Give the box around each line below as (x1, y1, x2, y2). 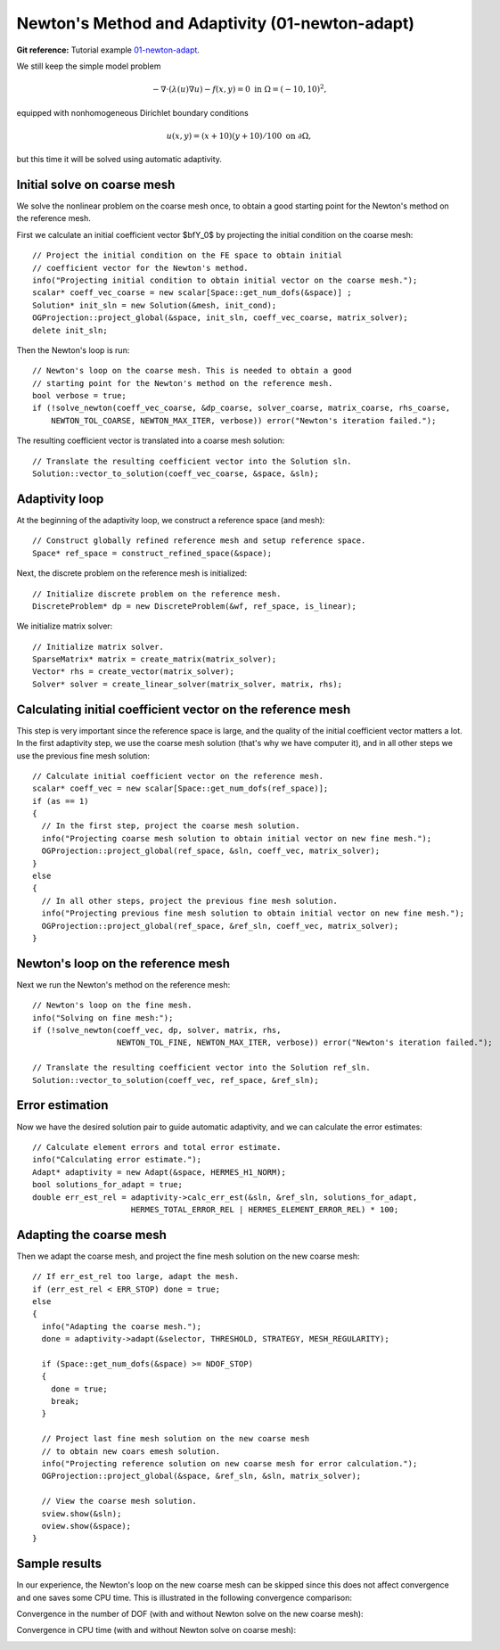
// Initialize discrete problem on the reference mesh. (32, 588, 282, 599)
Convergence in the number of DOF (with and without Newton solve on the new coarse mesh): (16, 1609, 365, 1620)
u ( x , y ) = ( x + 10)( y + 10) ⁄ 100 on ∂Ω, (166, 130, 312, 141)
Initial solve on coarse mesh (16, 176, 176, 192)
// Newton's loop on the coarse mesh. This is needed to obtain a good (32, 365, 352, 376)
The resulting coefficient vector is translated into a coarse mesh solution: (16, 435, 285, 446)
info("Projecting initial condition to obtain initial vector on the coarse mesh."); (32, 275, 418, 285)
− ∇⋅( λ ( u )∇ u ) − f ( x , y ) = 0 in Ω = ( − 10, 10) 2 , (152, 83, 327, 94)
